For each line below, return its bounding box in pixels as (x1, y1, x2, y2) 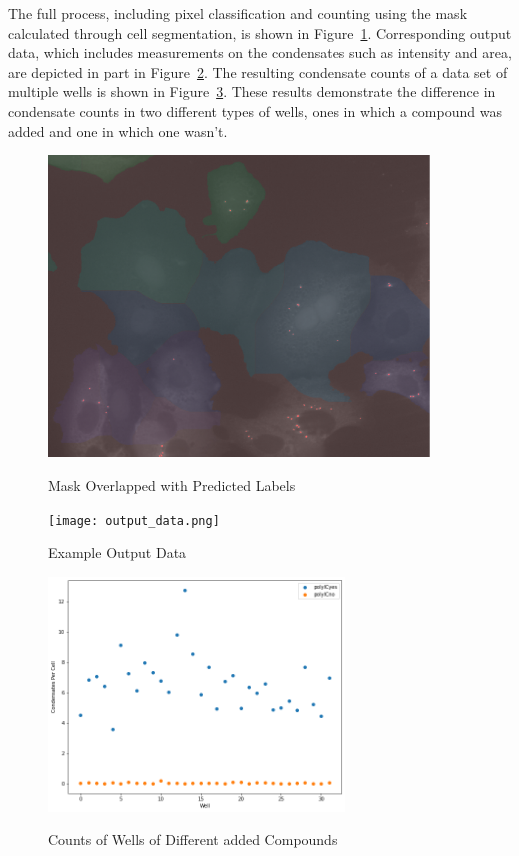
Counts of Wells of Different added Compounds (48, 829, 338, 850)
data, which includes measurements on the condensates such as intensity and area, (8, 42, 512, 63)
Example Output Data (48, 542, 187, 563)
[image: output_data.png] (48, 513, 220, 528)
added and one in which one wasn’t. (8, 120, 228, 141)
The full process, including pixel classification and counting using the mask (8, 3, 468, 23)
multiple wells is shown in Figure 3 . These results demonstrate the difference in (8, 81, 496, 102)
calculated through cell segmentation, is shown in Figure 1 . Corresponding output (8, 22, 512, 43)
